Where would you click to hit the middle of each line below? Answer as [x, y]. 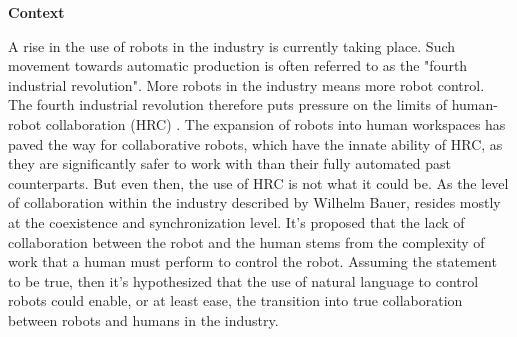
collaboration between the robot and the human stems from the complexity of [246, 241]
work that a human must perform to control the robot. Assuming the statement [252, 261]
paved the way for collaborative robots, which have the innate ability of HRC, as [255, 143]
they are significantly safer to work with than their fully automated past [229, 163]
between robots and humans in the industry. [143, 319]
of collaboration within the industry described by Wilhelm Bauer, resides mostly [254, 202]
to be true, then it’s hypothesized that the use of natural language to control [243, 280]
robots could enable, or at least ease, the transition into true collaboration [235, 300]
